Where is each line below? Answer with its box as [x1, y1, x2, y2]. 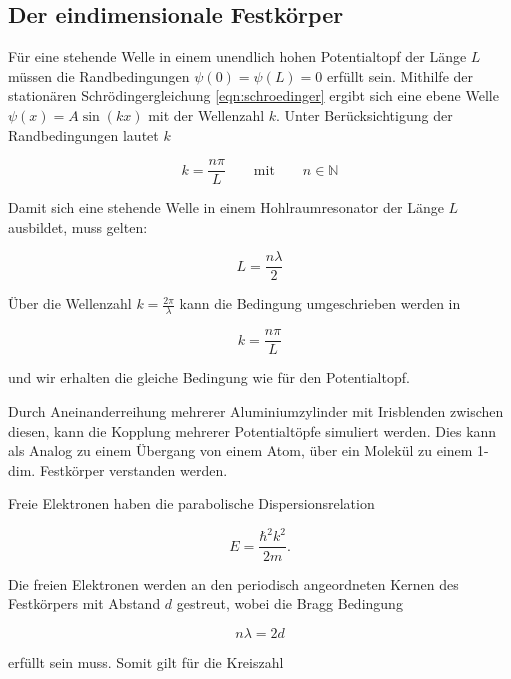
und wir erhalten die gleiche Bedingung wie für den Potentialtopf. [8, 367, 410, 388]
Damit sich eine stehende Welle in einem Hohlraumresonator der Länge [8, 197, 444, 218]
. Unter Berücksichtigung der [276, 104, 453, 125]
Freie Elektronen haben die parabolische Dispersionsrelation [8, 493, 375, 514]
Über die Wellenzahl [8, 293, 132, 314]
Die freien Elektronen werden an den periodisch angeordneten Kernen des [8, 573, 459, 594]
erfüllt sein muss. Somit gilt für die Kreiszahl [8, 651, 284, 672]
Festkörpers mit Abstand [8, 593, 161, 614]
